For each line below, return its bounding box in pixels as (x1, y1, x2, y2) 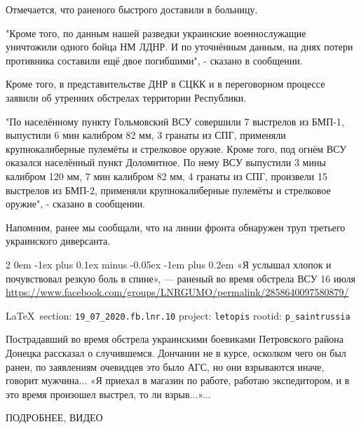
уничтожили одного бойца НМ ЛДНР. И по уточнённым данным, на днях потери (6, 39, 353, 54)
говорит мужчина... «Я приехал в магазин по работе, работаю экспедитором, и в (6, 373, 350, 388)
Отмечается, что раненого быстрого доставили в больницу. (6, 2, 258, 16)
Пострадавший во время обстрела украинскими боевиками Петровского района (6, 332, 344, 346)
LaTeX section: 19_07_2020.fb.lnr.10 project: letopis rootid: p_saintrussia (6, 308, 350, 322)
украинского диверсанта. (6, 233, 111, 248)
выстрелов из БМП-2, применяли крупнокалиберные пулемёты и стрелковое (6, 182, 331, 197)
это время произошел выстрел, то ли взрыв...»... (6, 386, 211, 401)
